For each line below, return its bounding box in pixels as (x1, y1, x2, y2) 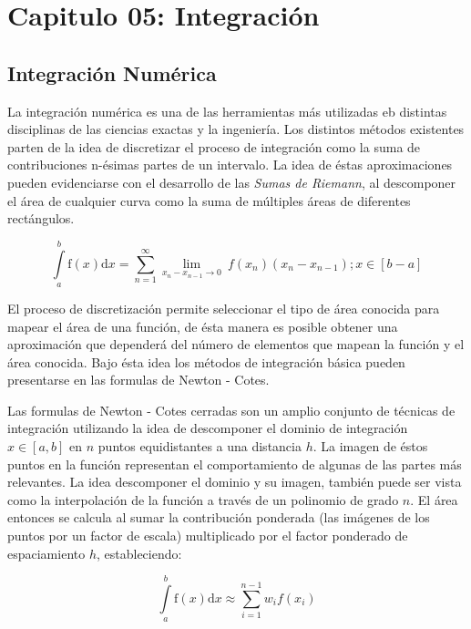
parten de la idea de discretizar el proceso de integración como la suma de (7, 137, 421, 156)
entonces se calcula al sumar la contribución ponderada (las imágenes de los (7, 508, 430, 527)
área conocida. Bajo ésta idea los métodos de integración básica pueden (7, 352, 405, 371)
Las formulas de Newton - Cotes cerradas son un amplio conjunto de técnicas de (7, 400, 456, 419)
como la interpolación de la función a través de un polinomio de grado (7, 490, 399, 509)
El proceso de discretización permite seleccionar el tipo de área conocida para (7, 298, 440, 317)
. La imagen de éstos (312, 437, 428, 456)
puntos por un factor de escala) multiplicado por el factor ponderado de (7, 526, 408, 545)
